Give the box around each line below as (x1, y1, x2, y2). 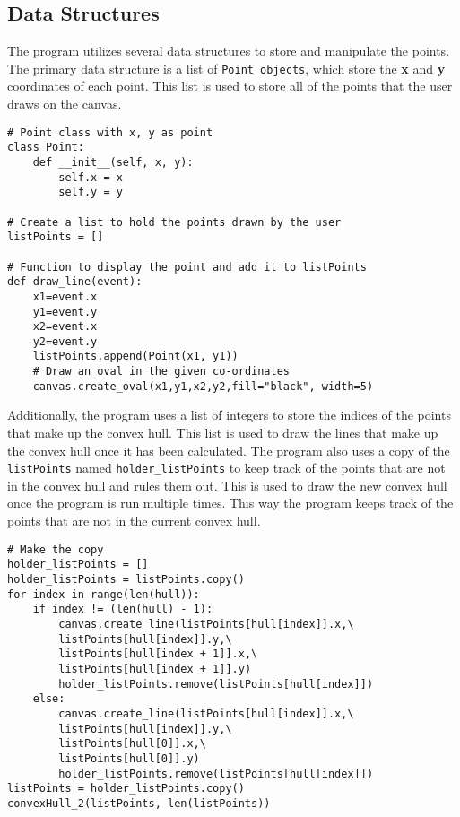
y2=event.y (32, 335, 98, 348)
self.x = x (58, 170, 123, 184)
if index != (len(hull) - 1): (32, 603, 213, 616)
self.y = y (58, 186, 123, 199)
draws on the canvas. (7, 94, 122, 113)
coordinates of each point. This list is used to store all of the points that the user (7, 76, 453, 95)
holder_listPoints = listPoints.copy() (7, 572, 245, 586)
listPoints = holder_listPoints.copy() (7, 782, 245, 795)
